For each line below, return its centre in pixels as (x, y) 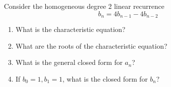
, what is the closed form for (105, 78)
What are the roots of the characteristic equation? (91, 45)
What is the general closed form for (69, 62)
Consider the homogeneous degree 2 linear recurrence (84, 6)
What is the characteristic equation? (70, 29)
